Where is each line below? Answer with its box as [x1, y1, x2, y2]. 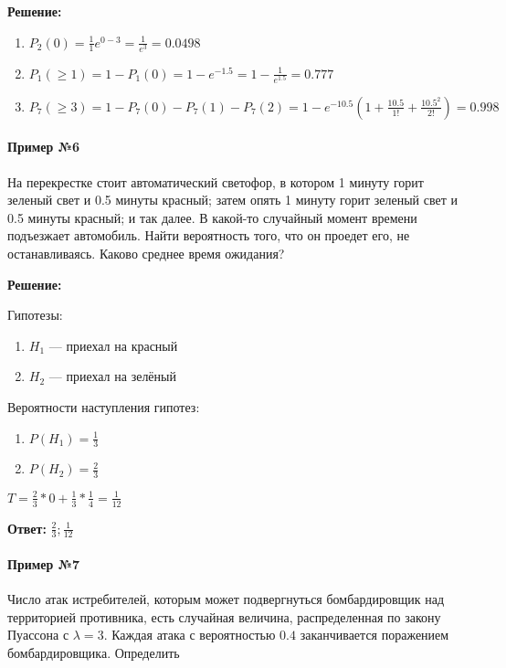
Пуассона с [7, 625, 69, 644]
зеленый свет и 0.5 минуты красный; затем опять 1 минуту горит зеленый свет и [7, 190, 458, 209]
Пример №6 [7, 137, 80, 156]
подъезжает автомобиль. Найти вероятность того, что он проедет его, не [7, 226, 410, 245]
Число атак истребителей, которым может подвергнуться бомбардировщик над [7, 589, 445, 609]
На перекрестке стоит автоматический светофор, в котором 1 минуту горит [7, 172, 424, 191]
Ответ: [7, 518, 47, 537]
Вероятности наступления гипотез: [7, 398, 200, 417]
